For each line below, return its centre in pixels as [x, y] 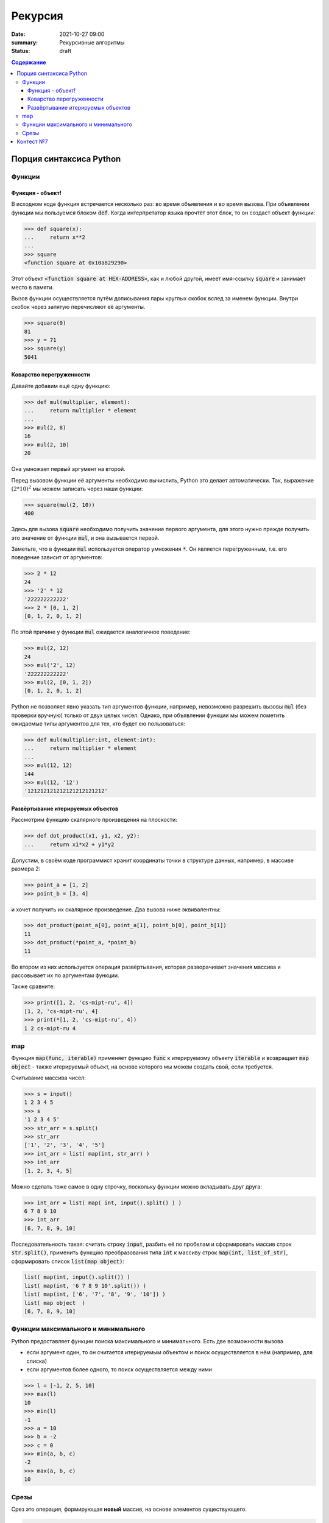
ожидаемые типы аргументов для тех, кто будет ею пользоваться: [98, 724]
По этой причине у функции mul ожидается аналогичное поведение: [101, 632]
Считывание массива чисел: [49, 1078]
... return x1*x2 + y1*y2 [69, 844]
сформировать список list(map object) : [68, 1261]
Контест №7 [32, 142]
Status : [21, 51]
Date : [18, 34]
